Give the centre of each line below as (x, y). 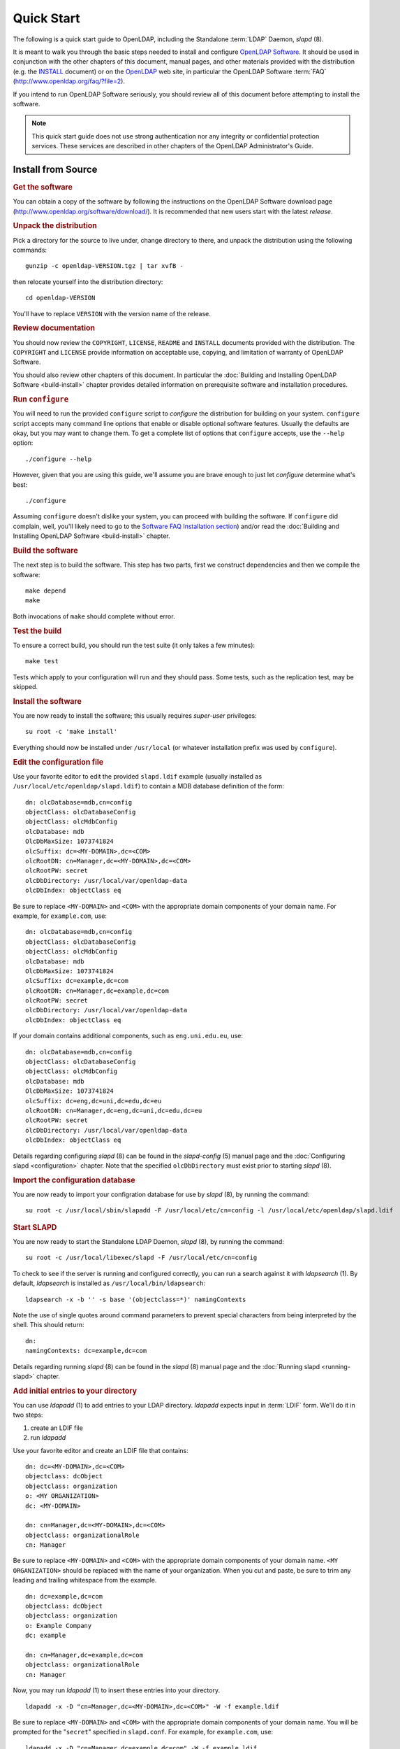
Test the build (37, 631)
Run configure (41, 399)
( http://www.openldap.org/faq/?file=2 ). (69, 81)
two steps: (28, 1415)
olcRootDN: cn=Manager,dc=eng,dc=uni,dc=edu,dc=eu (114, 1111)
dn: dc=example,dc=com (64, 1596)
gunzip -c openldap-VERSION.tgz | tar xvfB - (105, 266)
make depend (46, 591)
